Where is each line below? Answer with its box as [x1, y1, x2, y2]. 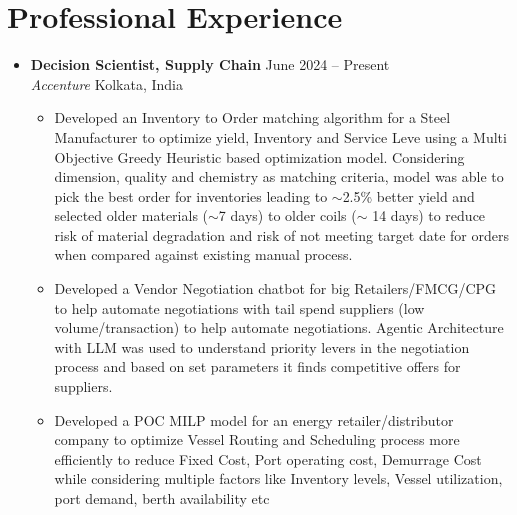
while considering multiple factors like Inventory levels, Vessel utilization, [54, 468, 503, 489]
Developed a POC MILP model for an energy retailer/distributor [54, 409, 454, 430]
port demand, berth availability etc [54, 488, 270, 508]
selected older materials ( [54, 205, 209, 226]
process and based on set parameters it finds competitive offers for [54, 356, 461, 377]
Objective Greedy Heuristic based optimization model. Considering [54, 146, 465, 167]
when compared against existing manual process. [54, 244, 353, 265]
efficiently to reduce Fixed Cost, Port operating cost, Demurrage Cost [54, 448, 482, 469]
